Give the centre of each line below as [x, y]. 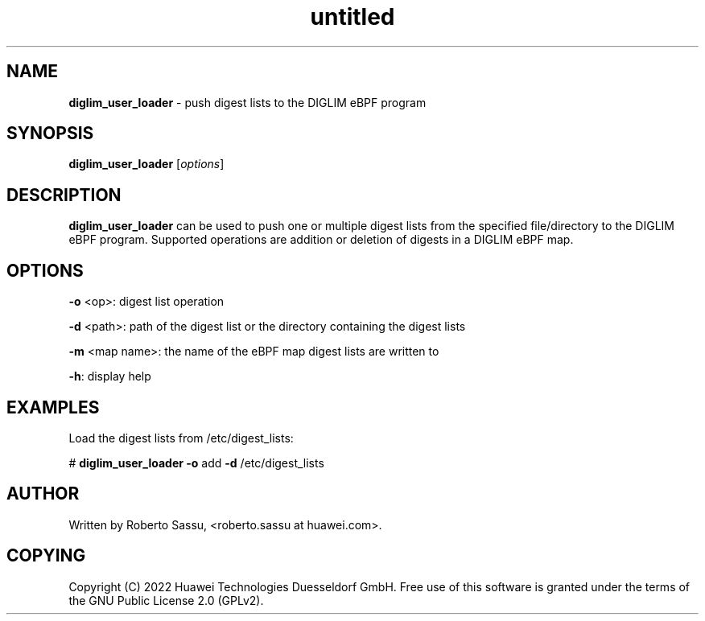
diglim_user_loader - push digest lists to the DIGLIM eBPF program [247, 102]
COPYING [46, 556]
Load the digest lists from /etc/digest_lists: [181, 438]
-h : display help [110, 376]
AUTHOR [43, 494]
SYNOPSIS [50, 134]
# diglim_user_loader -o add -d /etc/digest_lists [196, 463]
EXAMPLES [53, 407]
